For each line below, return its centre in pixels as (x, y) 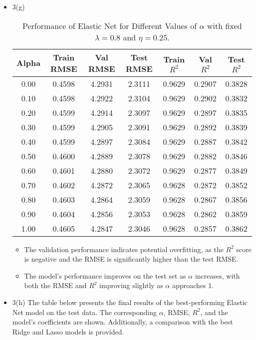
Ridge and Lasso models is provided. (68, 331)
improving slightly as (131, 285)
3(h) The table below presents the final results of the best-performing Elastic (130, 302)
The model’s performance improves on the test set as (105, 275)
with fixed (224, 25)
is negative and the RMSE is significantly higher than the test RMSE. (131, 259)
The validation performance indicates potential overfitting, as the (124, 249)
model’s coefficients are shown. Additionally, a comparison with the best (123, 322)
